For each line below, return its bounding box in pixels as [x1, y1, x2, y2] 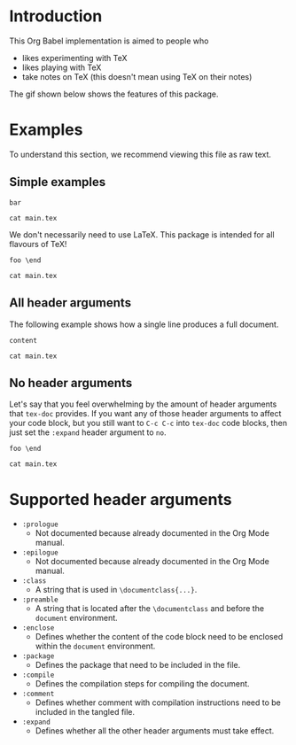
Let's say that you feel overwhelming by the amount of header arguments [9, 399, 277, 409]
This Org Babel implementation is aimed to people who [9, 35, 209, 46]
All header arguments [9, 295, 131, 311]
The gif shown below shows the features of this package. [9, 89, 219, 99]
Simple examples [9, 175, 106, 190]
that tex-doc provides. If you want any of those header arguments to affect [9, 408, 282, 419]
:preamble [21, 595, 59, 604]
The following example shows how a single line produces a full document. [9, 319, 279, 330]
